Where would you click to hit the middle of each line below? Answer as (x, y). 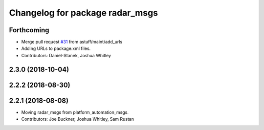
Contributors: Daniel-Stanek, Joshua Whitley (66, 55)
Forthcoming (29, 30)
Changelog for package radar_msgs (84, 13)
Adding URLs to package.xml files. (56, 48)
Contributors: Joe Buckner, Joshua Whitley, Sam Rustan (78, 119)
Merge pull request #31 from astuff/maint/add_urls (72, 42)
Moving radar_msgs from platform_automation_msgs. (75, 112)
